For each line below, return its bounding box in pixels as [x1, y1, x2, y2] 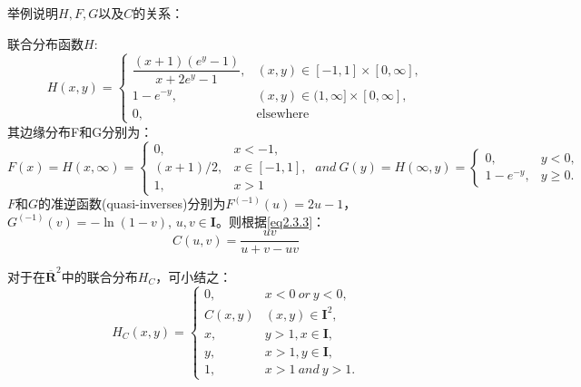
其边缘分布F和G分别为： [7, 121, 153, 140]
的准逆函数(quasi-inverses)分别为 [38, 194, 226, 213]
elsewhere [256, 107, 310, 121]
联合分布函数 [7, 34, 84, 53]
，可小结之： [155, 266, 232, 285]
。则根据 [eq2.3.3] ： [215, 211, 326, 230]
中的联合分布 [61, 266, 138, 285]
